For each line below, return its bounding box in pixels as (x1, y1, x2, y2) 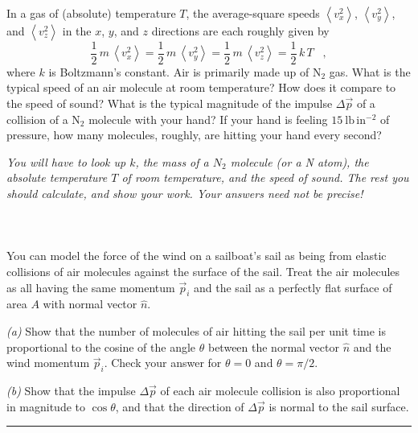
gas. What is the (329, 63, 411, 80)
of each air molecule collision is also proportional (160, 381, 400, 398)
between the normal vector (207, 338, 339, 355)
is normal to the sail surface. (268, 398, 409, 414)
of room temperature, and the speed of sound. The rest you (121, 169, 409, 186)
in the (62, 22, 92, 39)
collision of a (6, 110, 68, 127)
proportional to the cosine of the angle (6, 338, 196, 355)
